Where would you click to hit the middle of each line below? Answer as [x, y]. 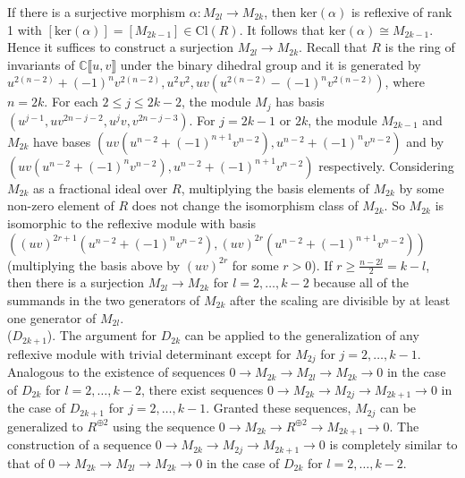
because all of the [361, 282]
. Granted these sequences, [279, 408]
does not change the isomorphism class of [245, 205]
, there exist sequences [202, 389]
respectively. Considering [386, 165]
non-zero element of [61, 205]
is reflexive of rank [402, 12]
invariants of [41, 64]
